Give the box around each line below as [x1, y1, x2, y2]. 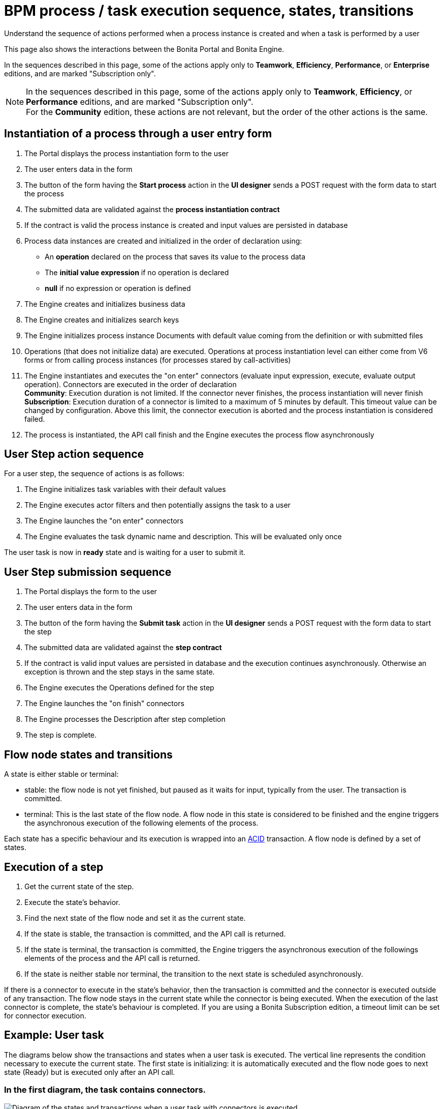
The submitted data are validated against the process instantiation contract [24, 205, 280, 214]
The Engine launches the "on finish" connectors [24, 699, 184, 708]
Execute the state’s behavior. [24, 897, 120, 907]
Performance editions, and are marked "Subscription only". [26, 96, 253, 107]
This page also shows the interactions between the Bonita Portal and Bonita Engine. [4, 44, 284, 53]
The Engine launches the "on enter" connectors [24, 516, 184, 526]
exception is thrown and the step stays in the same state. [24, 667, 215, 677]
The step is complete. [24, 731, 97, 740]
